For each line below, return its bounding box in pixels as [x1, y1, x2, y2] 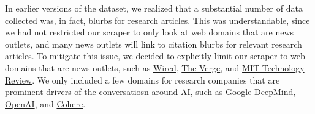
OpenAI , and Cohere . [5, 97, 86, 110]
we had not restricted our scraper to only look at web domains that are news [5, 26, 294, 38]
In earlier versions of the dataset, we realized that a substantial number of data [5, 2, 303, 14]
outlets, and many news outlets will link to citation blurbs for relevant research [5, 37, 302, 50]
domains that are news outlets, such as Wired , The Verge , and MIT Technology [5, 61, 305, 74]
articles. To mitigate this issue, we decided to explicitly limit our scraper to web [5, 49, 305, 62]
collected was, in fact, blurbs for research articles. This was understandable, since [5, 13, 310, 26]
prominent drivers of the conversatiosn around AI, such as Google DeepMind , [5, 85, 296, 98]
